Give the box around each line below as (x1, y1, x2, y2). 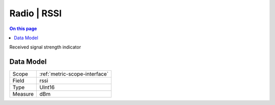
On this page (9, 25, 37, 32)
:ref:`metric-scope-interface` (39, 70, 109, 77)
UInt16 (39, 84, 55, 91)
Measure (12, 91, 34, 98)
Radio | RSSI (9, 8, 62, 19)
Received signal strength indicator (9, 44, 81, 50)
